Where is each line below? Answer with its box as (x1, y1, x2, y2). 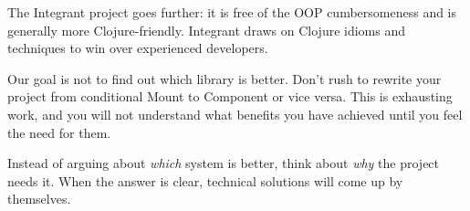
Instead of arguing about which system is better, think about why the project (7, 153, 440, 173)
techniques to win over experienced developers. (7, 38, 268, 58)
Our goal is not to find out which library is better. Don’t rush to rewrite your (7, 69, 442, 88)
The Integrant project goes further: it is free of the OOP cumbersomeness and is (7, 3, 457, 21)
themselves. (7, 189, 71, 208)
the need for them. (7, 122, 111, 142)
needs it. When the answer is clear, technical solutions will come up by (7, 171, 403, 190)
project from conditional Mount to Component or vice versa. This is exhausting (7, 87, 453, 106)
